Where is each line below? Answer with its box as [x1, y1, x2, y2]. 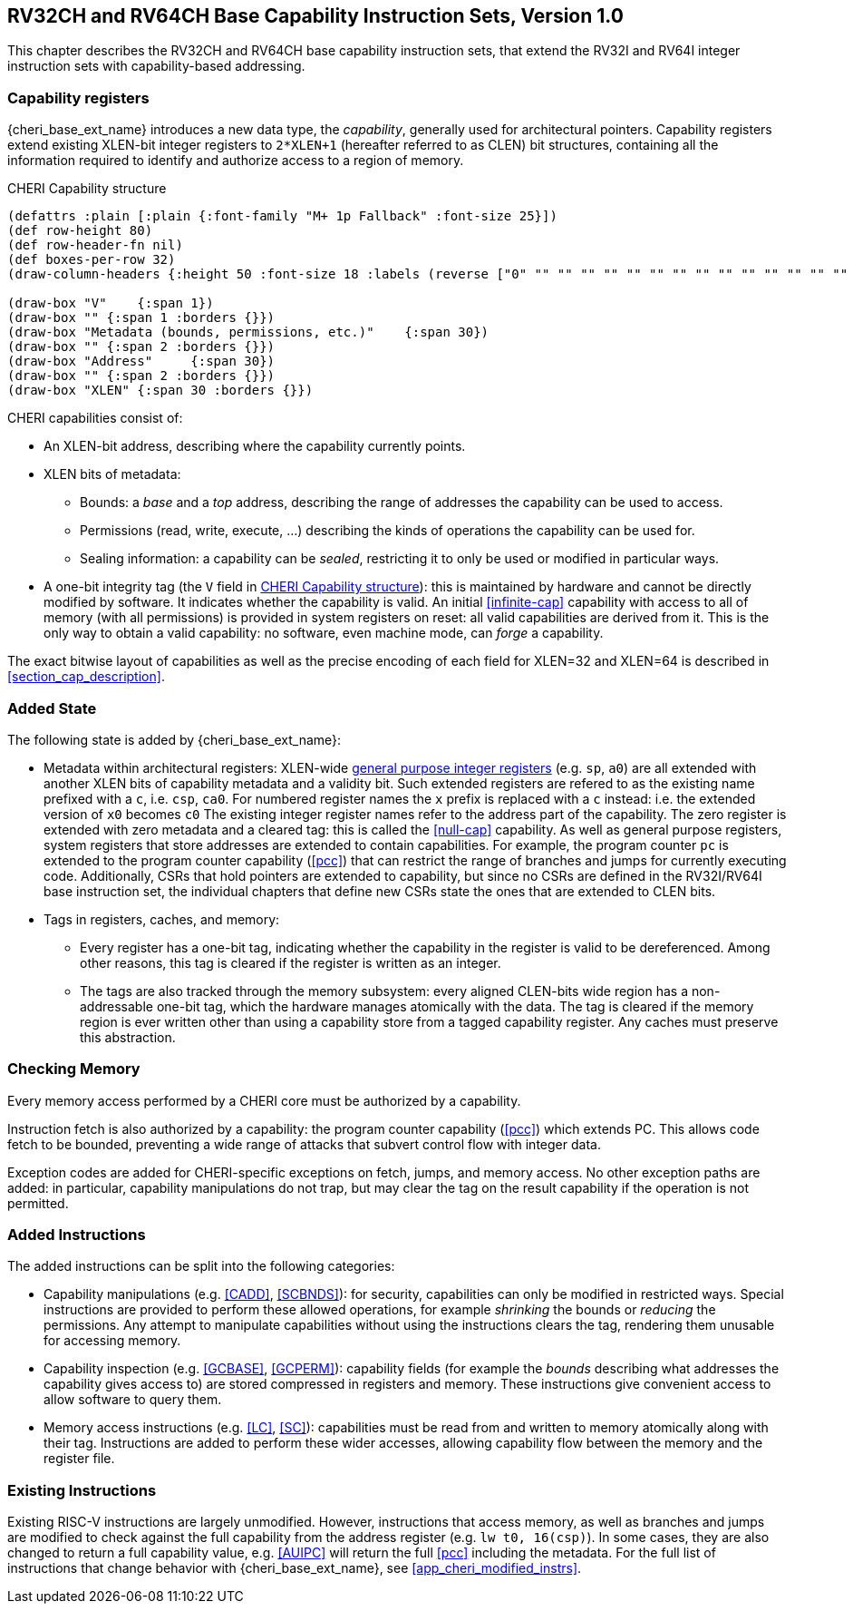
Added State [7, 698, 97, 718]
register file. [44, 1450, 115, 1467]
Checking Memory [7, 1059, 141, 1079]
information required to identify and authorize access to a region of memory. [7, 152, 464, 169]
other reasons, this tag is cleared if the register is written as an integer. [80, 954, 501, 971]
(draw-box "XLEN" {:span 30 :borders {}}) [7, 383, 314, 398]
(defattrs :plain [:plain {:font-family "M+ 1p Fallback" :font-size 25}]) [7, 209, 557, 224]
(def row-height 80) [7, 223, 153, 239]
